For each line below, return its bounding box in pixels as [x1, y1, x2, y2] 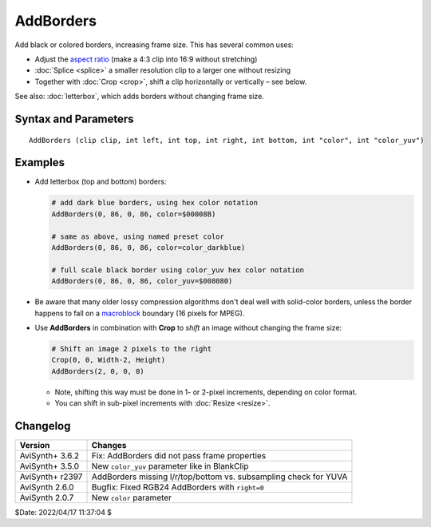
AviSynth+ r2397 [19, 471, 83, 482]
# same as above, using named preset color [51, 232, 225, 241]
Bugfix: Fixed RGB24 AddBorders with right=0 [91, 481, 265, 493]
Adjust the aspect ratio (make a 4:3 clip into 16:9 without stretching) [34, 54, 258, 64]
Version [19, 439, 50, 450]
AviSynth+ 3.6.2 [19, 450, 80, 461]
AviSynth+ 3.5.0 [19, 460, 80, 471]
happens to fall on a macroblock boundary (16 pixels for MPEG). [34, 308, 245, 318]
